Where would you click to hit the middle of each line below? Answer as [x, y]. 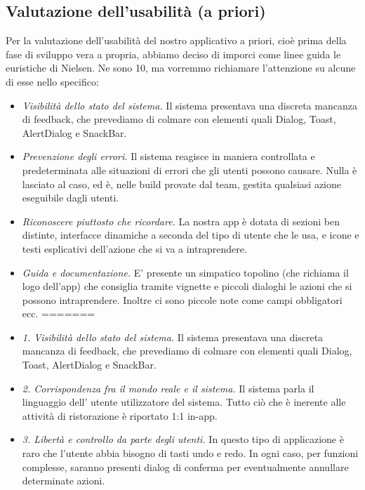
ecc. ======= [59, 313]
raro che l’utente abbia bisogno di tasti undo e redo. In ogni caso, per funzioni [190, 453]
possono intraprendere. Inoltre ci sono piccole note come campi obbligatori [182, 299]
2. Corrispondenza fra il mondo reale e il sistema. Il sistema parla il [168, 388]
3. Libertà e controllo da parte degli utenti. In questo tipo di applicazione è [183, 439]
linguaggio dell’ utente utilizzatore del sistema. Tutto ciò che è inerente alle [184, 402]
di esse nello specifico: [52, 81]
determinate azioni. [64, 481]
